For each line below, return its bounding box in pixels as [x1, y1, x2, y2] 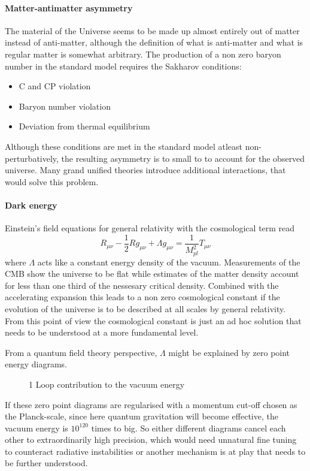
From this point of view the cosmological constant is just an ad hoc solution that [5, 314, 302, 327]
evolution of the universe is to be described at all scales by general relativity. [5, 302, 286, 315]
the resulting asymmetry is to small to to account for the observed [61, 152, 305, 164]
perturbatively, [5, 152, 59, 164]
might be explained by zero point [168, 346, 290, 358]
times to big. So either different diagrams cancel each [91, 421, 286, 434]
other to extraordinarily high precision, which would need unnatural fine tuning [5, 433, 297, 446]
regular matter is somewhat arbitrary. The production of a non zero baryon [5, 47, 281, 60]
